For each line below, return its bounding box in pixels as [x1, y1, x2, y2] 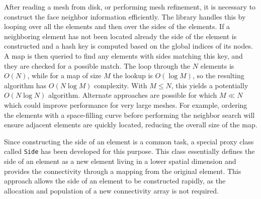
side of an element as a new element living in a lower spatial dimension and [4, 155, 236, 166]
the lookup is [113, 70, 153, 81]
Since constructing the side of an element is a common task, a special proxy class [4, 136, 254, 146]
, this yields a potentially [171, 80, 248, 90]
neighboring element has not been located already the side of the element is [4, 31, 237, 41]
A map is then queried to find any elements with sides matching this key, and [4, 50, 243, 61]
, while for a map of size [27, 70, 102, 81]
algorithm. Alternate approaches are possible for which [48, 90, 217, 100]
